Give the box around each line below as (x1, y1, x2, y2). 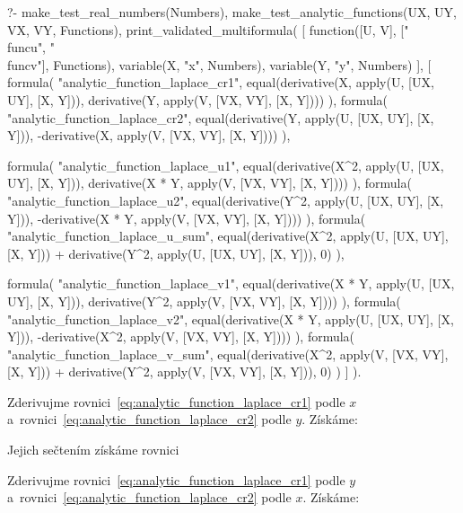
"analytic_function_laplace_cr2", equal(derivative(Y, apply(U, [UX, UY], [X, (7, 108, 434, 127)
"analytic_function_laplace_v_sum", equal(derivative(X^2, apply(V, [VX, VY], (7, 344, 449, 363)
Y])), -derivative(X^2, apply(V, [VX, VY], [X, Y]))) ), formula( (7, 327, 355, 346)
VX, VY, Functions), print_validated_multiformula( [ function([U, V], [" (7, 20, 409, 39)
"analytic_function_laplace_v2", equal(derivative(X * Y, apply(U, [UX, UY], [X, (7, 309, 454, 328)
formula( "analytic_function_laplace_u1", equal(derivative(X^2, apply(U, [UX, (7, 155, 444, 174)
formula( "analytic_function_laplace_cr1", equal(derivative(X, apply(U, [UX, (7, 73, 434, 92)
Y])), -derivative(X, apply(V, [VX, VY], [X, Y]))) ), (7, 126, 291, 145)
